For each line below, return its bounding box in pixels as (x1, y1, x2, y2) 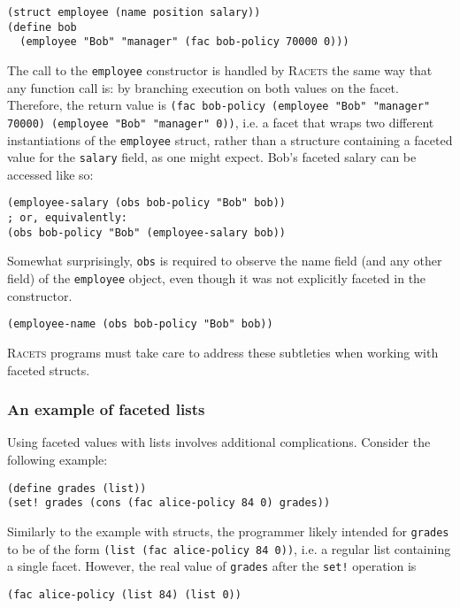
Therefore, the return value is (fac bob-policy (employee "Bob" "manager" (7, 96, 431, 114)
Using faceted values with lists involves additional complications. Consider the (7, 433, 431, 451)
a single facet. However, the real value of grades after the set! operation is (7, 557, 417, 575)
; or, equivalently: (7, 212, 128, 225)
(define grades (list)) (7, 481, 147, 495)
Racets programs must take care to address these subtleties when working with (7, 342, 439, 361)
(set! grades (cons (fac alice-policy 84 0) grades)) (7, 496, 331, 510)
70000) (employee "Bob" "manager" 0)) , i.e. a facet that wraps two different (7, 112, 434, 131)
